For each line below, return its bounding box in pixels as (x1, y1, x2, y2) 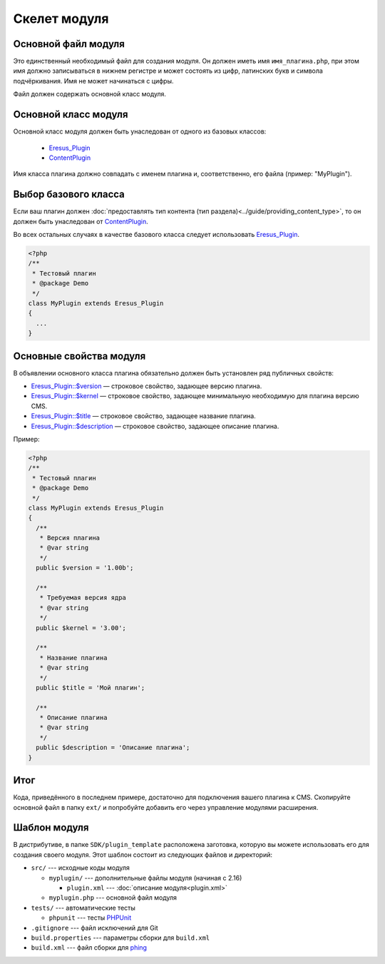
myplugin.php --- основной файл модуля (48, 893, 178, 902)
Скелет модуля (13, 11, 109, 26)
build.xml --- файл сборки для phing (31, 943, 148, 952)
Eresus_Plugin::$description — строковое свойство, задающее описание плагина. (31, 422, 279, 430)
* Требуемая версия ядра (39, 594, 126, 602)
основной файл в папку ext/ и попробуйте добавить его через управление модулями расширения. (13, 803, 319, 811)
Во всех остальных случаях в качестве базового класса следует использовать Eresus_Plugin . (13, 230, 299, 238)
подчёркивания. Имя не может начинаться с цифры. (13, 76, 174, 85)
